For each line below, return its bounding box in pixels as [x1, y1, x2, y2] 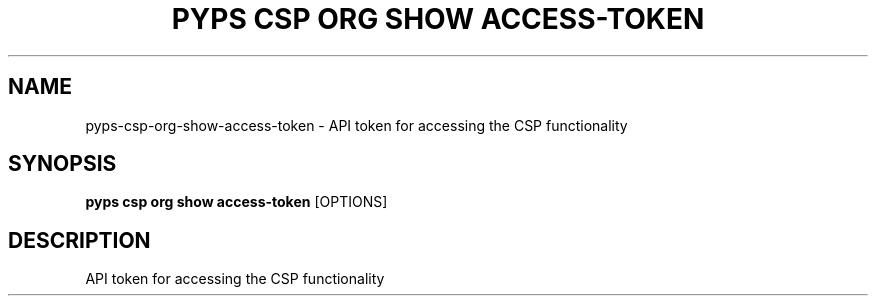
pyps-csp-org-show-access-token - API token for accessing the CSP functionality [85, 116, 628, 134]
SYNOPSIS [8, 151, 117, 177]
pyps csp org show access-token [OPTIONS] [85, 193, 388, 211]
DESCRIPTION [8, 227, 151, 253]
